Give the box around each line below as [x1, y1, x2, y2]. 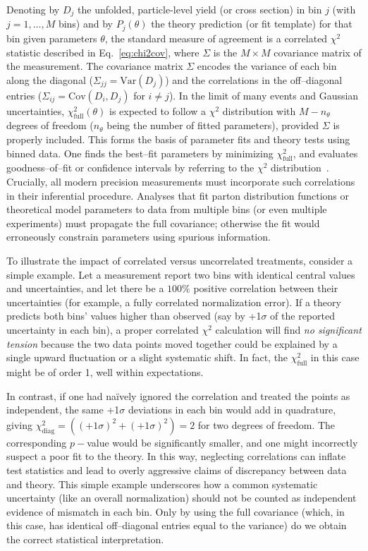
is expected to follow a [109, 103, 206, 118]
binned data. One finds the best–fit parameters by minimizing [6, 145, 274, 160]
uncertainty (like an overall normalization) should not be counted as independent [6, 490, 357, 505]
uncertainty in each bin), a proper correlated [6, 322, 199, 337]
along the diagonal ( [6, 72, 93, 87]
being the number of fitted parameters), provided [106, 118, 319, 133]
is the [213, 44, 238, 59]
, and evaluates [293, 145, 358, 160]
